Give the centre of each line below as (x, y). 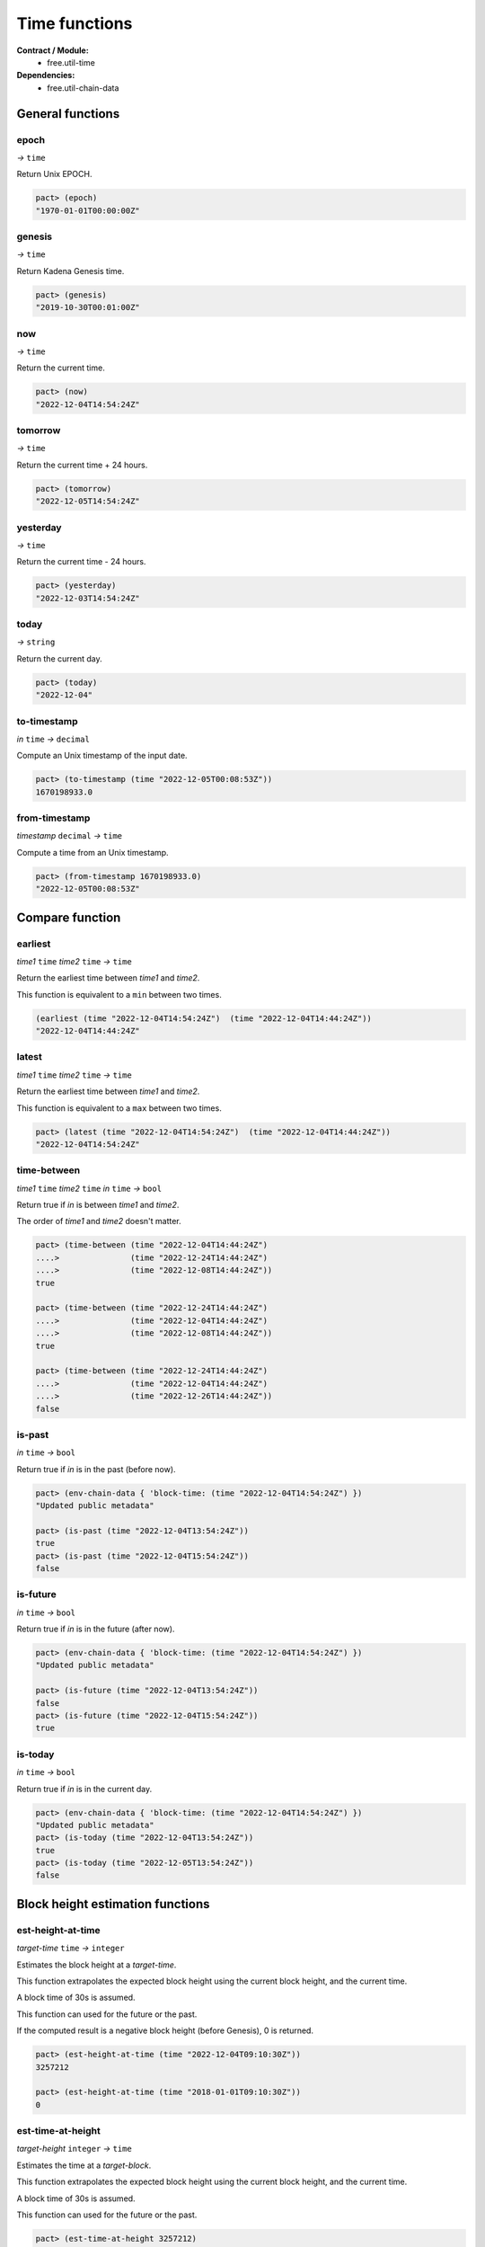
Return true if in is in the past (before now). (96, 1469)
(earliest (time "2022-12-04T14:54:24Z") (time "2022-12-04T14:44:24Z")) (204, 1018)
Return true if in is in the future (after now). (96, 1629)
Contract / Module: (53, 50)
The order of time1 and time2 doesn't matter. (99, 1221)
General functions (68, 114)
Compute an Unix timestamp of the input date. (102, 756)
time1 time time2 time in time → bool (89, 1188)
